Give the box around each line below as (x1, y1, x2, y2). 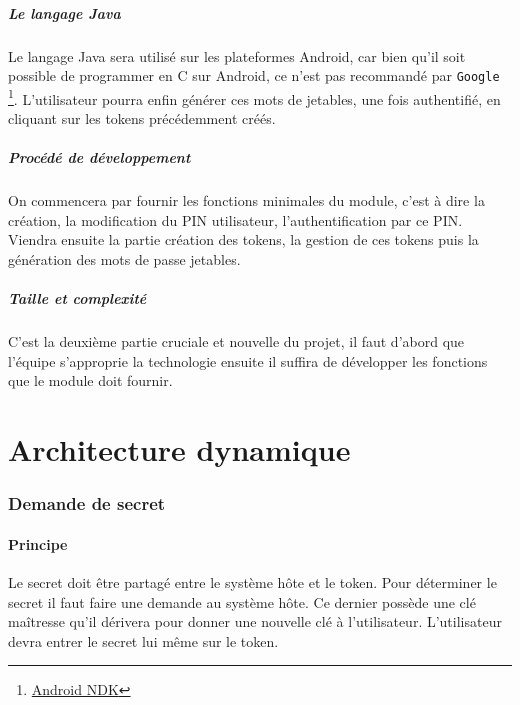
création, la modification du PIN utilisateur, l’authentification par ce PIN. (8, 209, 463, 230)
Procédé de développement (8, 147, 191, 168)
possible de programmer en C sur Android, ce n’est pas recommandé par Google (8, 65, 500, 86)
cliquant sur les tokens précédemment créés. (8, 108, 276, 129)
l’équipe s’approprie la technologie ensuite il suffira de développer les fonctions (8, 350, 488, 371)
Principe (8, 533, 68, 554)
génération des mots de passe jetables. (8, 249, 241, 269)
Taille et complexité (8, 288, 147, 309)
